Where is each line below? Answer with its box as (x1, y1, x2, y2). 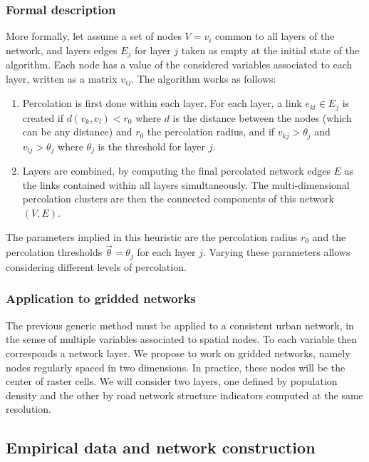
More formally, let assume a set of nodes (6, 29, 182, 43)
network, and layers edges (6, 42, 118, 57)
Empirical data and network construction (6, 436, 316, 458)
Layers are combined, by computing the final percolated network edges (22, 163, 331, 178)
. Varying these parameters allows (202, 245, 350, 260)
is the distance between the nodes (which (172, 110, 352, 125)
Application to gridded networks (6, 289, 196, 307)
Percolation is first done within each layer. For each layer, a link (22, 96, 302, 111)
